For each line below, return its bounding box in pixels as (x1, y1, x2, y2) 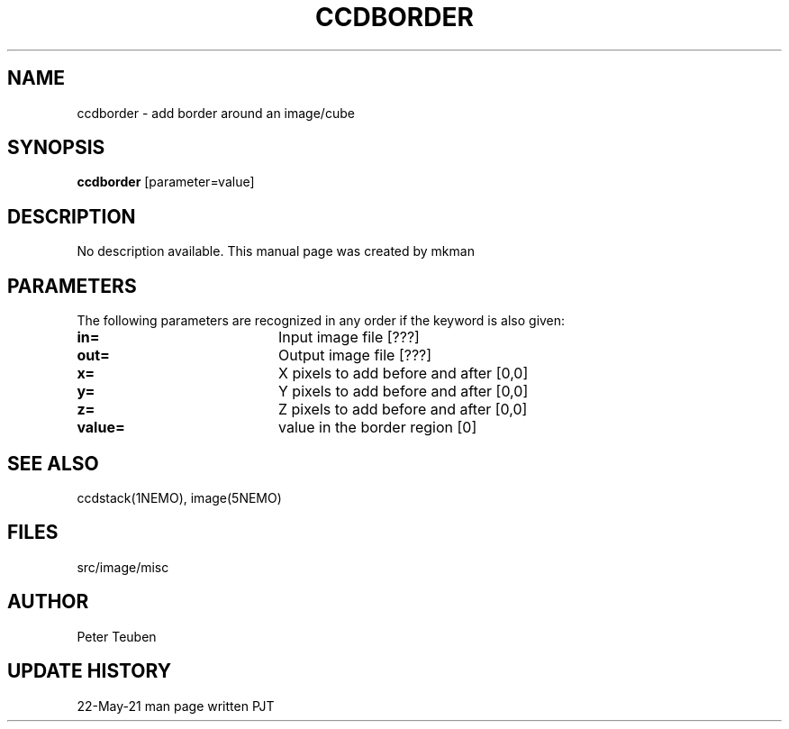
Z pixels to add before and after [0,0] (277, 400, 528, 419)
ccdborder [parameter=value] (77, 174, 255, 190)
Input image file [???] (277, 328, 420, 347)
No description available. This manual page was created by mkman (77, 243, 475, 260)
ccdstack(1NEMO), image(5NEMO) (77, 489, 282, 506)
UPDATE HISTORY (7, 660, 172, 683)
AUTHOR (7, 590, 89, 614)
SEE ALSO (7, 451, 99, 475)
